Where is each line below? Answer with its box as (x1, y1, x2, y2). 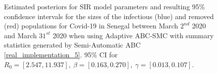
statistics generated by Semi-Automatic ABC (4, 40, 141, 50)
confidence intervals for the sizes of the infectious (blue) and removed (4, 11, 214, 21)
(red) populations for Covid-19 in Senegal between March (4, 21, 178, 31)
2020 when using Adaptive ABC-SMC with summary (53, 30, 214, 40)
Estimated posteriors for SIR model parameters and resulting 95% (4, 1, 205, 11)
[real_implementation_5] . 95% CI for (4, 49, 118, 59)
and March (4, 30, 37, 40)
